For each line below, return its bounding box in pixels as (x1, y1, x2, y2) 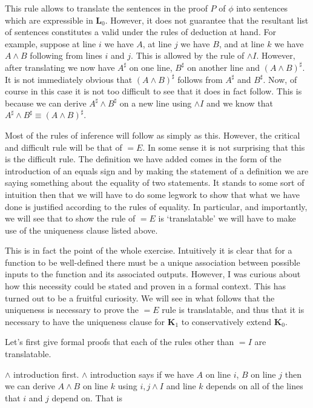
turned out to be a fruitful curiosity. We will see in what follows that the (5, 291, 275, 304)
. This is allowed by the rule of (131, 49, 245, 62)
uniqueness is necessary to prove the (5, 303, 139, 316)
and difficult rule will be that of (5, 140, 122, 153)
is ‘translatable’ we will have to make (158, 212, 296, 225)
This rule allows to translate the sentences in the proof (5, 2, 208, 14)
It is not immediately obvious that (5, 73, 133, 85)
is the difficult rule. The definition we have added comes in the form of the (5, 153, 282, 165)
